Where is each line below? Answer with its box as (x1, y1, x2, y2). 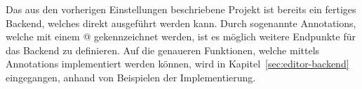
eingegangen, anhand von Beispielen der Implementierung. (6, 70, 256, 84)
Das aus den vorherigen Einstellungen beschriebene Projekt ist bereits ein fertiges (6, 2, 356, 16)
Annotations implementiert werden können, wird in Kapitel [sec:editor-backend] (6, 56, 349, 71)
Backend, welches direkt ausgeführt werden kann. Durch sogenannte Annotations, (6, 15, 356, 30)
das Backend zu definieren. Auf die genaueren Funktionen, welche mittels (6, 42, 320, 57)
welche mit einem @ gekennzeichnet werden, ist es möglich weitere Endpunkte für (6, 29, 356, 44)
